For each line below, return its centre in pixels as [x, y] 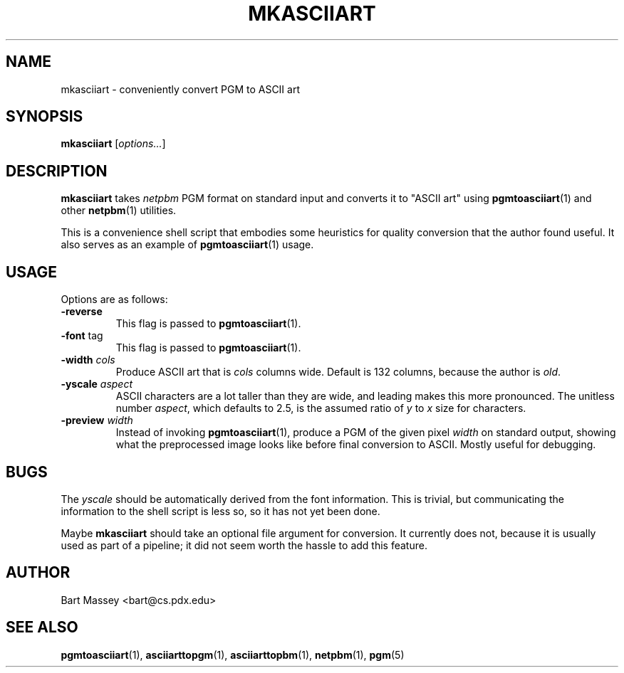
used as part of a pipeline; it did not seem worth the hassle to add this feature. [244, 545]
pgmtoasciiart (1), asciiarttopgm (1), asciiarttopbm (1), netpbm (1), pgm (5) [233, 655]
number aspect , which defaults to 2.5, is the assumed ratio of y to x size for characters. [321, 408]
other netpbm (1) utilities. [119, 211]
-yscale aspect [97, 384]
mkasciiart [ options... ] [113, 144]
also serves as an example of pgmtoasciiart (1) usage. [187, 245]
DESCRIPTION [57, 171]
